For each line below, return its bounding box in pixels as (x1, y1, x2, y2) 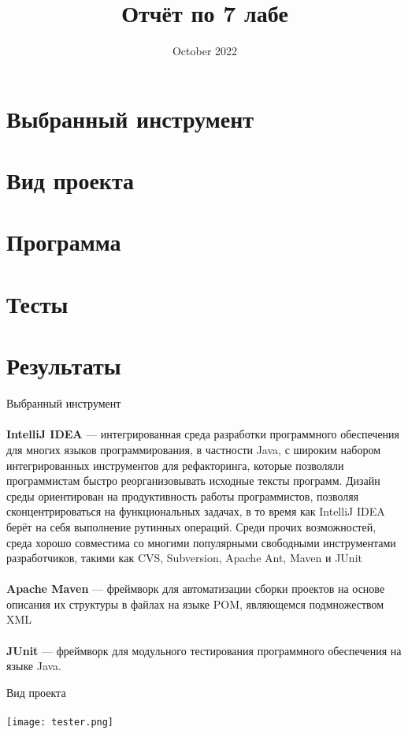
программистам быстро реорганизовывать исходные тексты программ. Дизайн (6, 472, 380, 489)
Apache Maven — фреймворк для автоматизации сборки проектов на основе (6, 580, 385, 597)
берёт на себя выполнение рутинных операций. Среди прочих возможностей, (6, 518, 376, 535)
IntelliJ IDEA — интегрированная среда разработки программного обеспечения (6, 426, 400, 442)
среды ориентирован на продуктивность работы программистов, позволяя (6, 487, 359, 504)
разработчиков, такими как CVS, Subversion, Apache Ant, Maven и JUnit (6, 550, 362, 566)
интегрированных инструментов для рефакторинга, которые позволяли (6, 456, 344, 473)
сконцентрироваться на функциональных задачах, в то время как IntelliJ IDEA (6, 503, 385, 520)
